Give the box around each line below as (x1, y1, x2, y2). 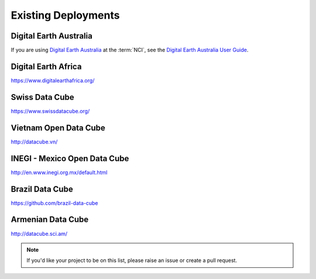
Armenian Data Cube (11, 215, 89, 225)
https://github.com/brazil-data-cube (11, 199, 98, 207)
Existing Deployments (11, 9, 120, 22)
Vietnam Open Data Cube (11, 123, 105, 132)
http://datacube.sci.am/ (11, 230, 68, 237)
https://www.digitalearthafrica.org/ (11, 76, 95, 84)
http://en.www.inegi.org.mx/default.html (11, 169, 108, 176)
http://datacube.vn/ (11, 138, 58, 145)
